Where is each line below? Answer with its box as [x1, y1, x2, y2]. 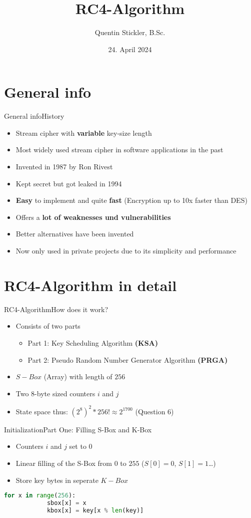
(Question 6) [135, 406, 174, 416]
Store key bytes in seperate [15, 474, 98, 485]
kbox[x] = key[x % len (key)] [46, 506, 144, 514]
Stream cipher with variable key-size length [15, 127, 152, 138]
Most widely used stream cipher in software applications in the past [15, 144, 223, 155]
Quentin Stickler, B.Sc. [94, 27, 165, 38]
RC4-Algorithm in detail [4, 275, 177, 295]
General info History [4, 111, 64, 121]
